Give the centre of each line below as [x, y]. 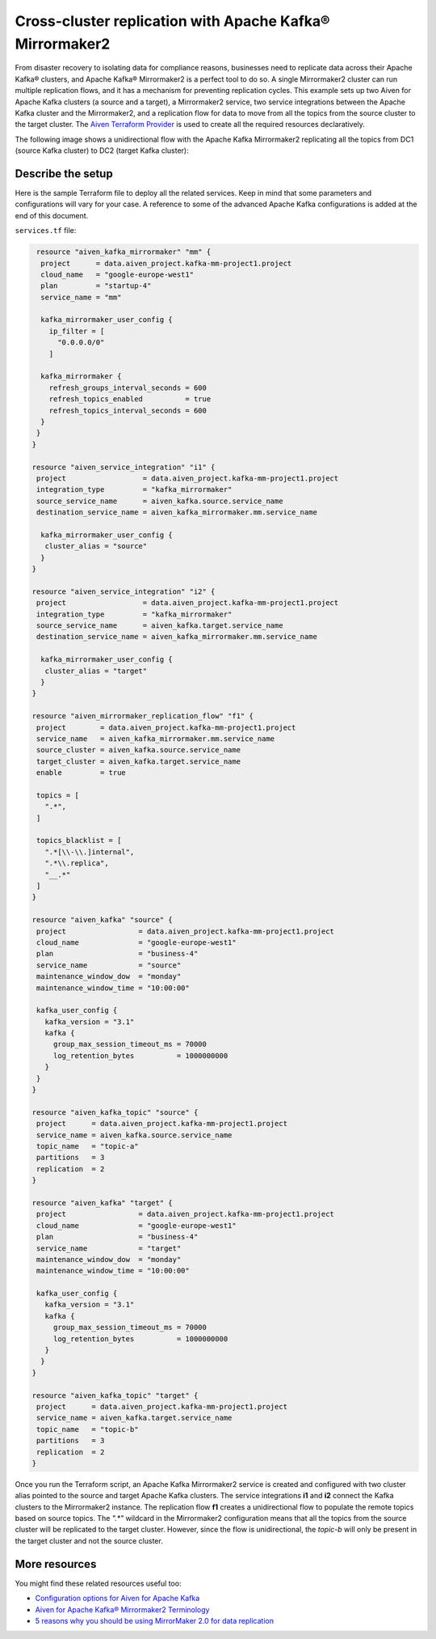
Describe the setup [64, 174]
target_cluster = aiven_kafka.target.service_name [139, 761]
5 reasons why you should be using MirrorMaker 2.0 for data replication [155, 1620]
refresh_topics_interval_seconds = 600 [128, 410]
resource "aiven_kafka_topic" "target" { [115, 1395]
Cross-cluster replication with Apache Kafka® [172, 21]
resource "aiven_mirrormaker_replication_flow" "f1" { [143, 716]
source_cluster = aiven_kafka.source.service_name [139, 750]
